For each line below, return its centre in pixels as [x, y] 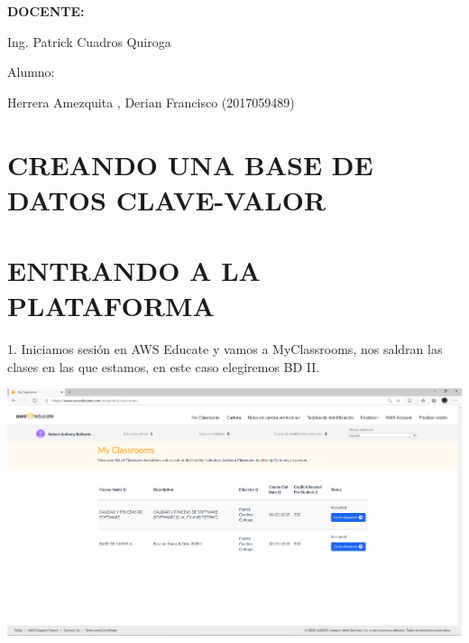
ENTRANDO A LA [134, 270]
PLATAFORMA [111, 306]
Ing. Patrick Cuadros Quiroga [89, 41]
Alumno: [31, 72]
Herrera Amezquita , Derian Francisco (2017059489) [151, 102]
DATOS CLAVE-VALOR [167, 199]
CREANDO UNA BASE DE [190, 164]
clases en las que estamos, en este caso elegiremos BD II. [164, 366]
